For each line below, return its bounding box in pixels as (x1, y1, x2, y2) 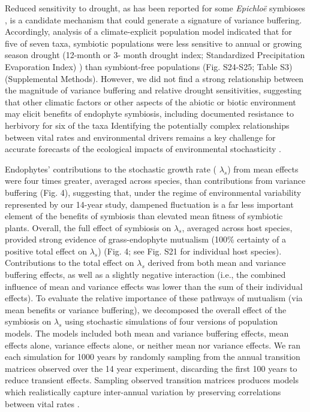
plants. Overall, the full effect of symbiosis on (5, 221, 171, 234)
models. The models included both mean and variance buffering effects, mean (5, 327, 289, 340)
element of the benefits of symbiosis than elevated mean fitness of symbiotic (5, 210, 283, 222)
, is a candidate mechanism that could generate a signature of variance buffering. (5, 13, 302, 26)
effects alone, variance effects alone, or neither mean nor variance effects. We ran (5, 338, 301, 351)
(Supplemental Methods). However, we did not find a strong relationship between (5, 72, 304, 84)
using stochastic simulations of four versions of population (65, 315, 278, 328)
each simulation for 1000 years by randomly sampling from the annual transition (5, 350, 300, 363)
